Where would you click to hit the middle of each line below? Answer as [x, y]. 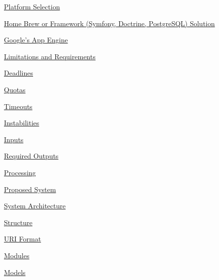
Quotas [15, 89]
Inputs [14, 139]
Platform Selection [32, 6]
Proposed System [30, 189]
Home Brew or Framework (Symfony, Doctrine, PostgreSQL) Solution [109, 23]
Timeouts [18, 106]
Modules [17, 255]
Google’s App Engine [36, 40]
